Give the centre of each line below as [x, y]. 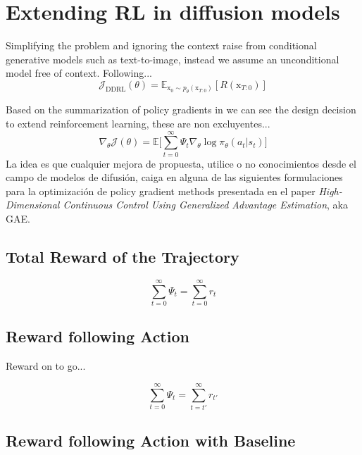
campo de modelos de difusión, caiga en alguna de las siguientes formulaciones [174, 177]
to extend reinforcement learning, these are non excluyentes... [138, 123]
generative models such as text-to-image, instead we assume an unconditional [173, 59]
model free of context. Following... [79, 73]
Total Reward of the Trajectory [123, 256]
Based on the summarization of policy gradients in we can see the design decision [181, 110]
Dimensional [33, 205]
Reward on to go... [46, 366]
